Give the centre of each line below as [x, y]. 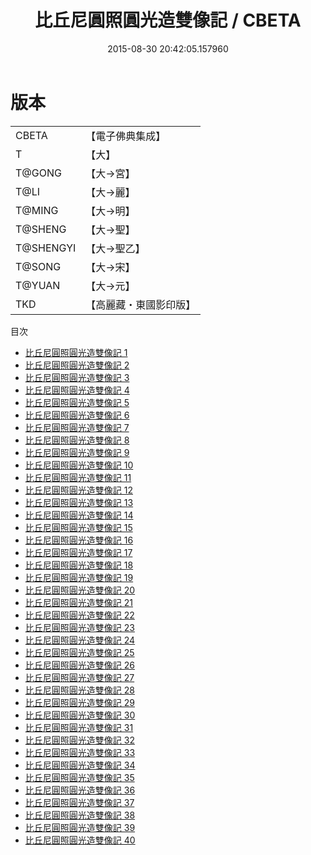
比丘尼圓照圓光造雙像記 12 [78, 490]
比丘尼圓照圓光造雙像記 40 [80, 840]
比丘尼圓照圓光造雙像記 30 [80, 715]
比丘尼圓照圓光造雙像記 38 [80, 815]
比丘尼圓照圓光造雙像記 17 [78, 552]
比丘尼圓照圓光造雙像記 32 [79, 740]
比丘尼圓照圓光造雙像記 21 [78, 602]
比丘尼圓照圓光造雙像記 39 [80, 827]
